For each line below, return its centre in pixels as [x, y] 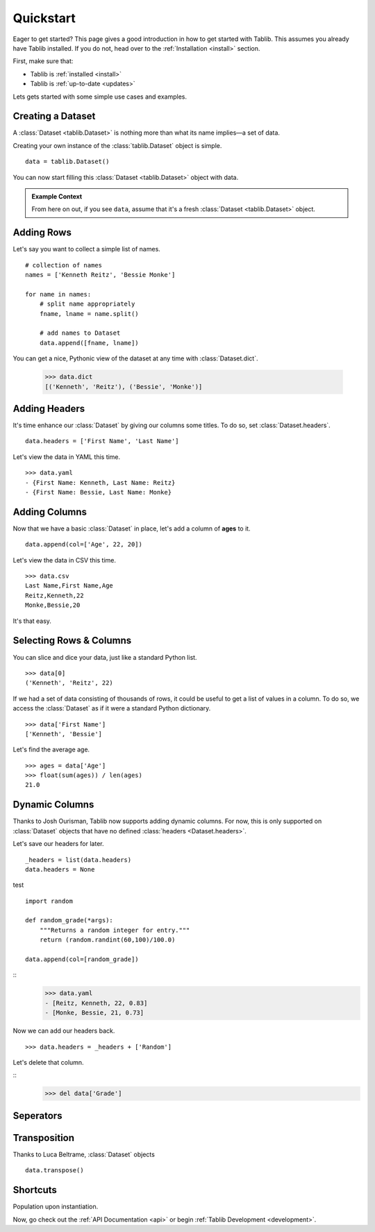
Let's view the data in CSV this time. [64, 560]
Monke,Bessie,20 [53, 605]
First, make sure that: [43, 61]
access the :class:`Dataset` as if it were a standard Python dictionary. [112, 708]
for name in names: [58, 294]
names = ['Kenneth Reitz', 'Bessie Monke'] [100, 275]
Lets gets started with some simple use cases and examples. [100, 97]
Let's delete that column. [48, 1062]
